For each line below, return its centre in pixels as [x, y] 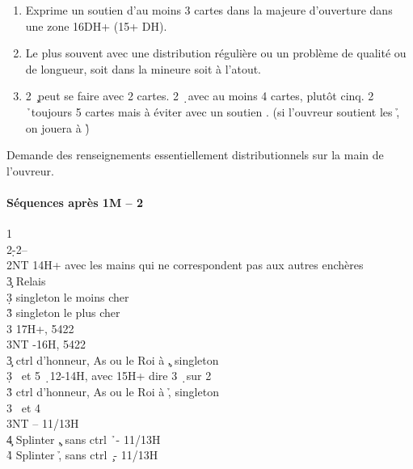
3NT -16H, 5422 [46, 344]
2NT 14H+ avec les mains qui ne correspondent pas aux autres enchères [185, 265]
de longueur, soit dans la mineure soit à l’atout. [143, 68]
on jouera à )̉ [57, 127]
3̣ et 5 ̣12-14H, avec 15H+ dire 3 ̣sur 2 [109, 376]
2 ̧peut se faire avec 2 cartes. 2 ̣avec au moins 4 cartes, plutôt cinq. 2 [200, 96]
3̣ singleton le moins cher [68, 296]
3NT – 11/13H [43, 423]
